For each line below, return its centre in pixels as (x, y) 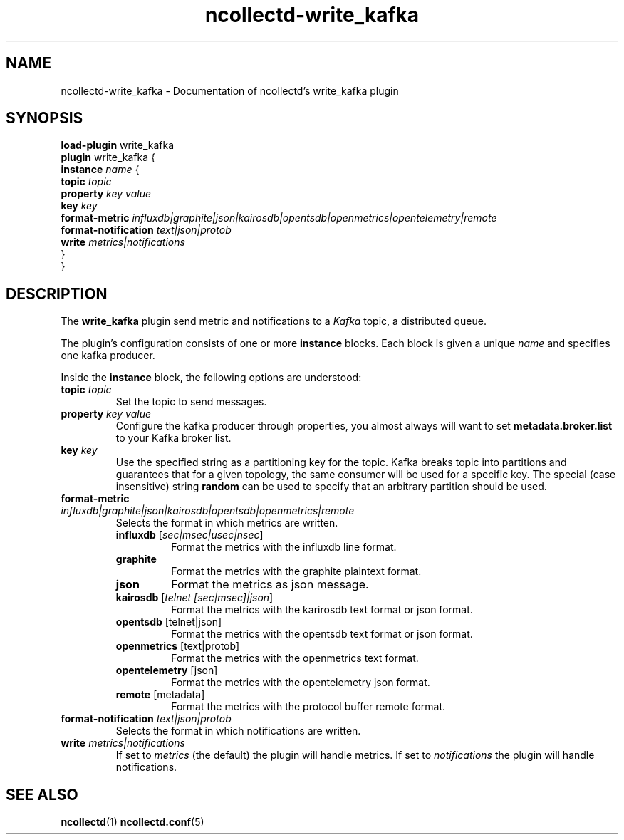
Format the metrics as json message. (270, 585)
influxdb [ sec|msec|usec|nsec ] (189, 535)
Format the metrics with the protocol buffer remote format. (308, 707)
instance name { (100, 170)
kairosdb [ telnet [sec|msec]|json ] (194, 598)
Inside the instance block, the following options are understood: (211, 378)
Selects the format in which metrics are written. (227, 523)
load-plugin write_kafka (118, 145)
